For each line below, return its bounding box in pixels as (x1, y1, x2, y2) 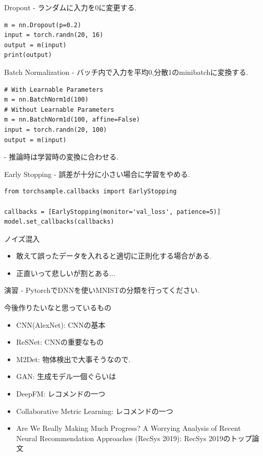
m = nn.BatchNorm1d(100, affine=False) (4, 116, 140, 124)
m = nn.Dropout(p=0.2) (4, 21, 82, 29)
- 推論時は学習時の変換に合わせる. (4, 151, 119, 162)
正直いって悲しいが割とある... (16, 267, 115, 278)
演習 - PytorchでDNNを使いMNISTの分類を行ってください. (4, 285, 200, 295)
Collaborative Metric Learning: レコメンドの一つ (16, 405, 173, 416)
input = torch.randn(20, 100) (4, 126, 107, 133)
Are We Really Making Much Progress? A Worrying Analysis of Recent (16, 423, 241, 433)
